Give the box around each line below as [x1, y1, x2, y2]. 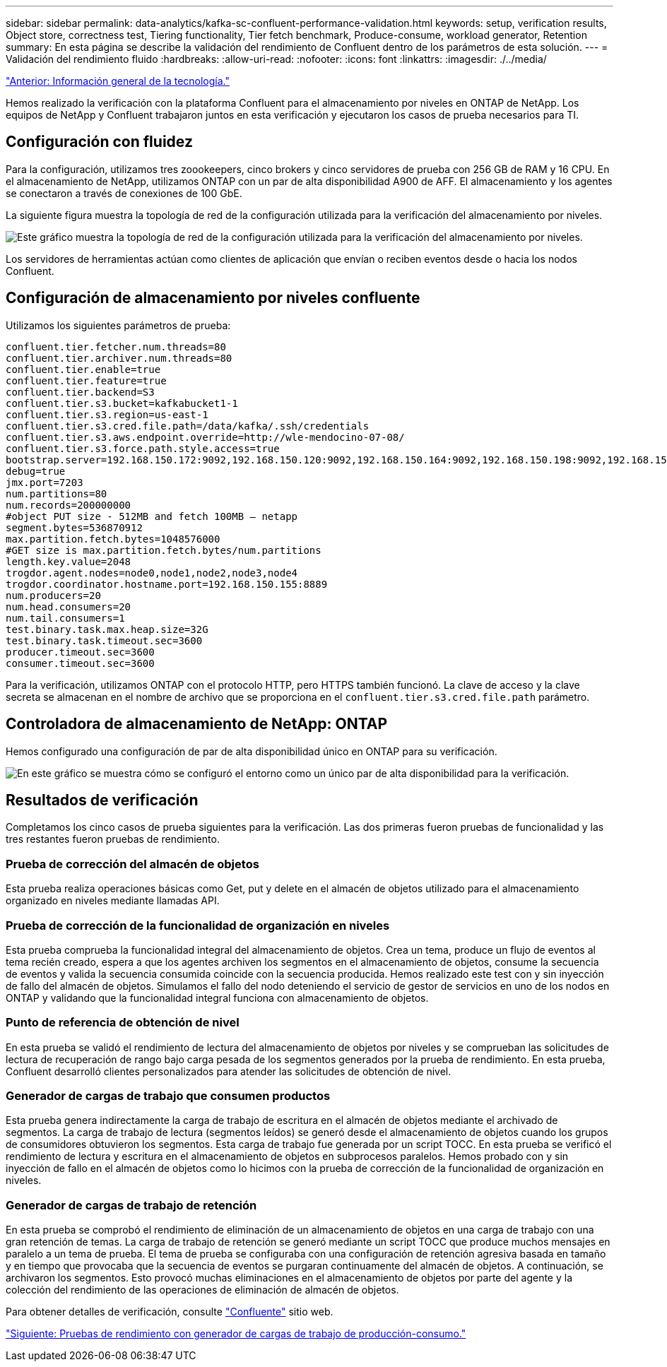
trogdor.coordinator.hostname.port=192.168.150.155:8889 [6, 578, 328, 590]
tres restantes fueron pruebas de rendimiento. [6, 833, 220, 846]
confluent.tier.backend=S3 [6, 386, 155, 398]
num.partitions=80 [6, 487, 107, 499]
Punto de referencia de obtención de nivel [6, 1015, 240, 1030]
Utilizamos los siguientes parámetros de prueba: [6, 319, 231, 331]
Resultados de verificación [6, 791, 199, 809]
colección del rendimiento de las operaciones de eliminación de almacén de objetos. [6, 1284, 399, 1296]
